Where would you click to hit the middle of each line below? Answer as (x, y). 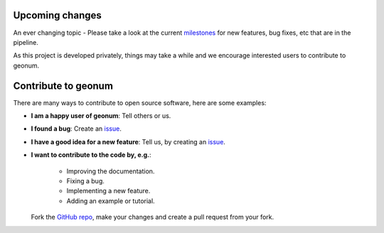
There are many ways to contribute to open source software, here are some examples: (140, 102)
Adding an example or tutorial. (111, 201)
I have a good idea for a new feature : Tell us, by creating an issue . (128, 141)
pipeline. (26, 42)
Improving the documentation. (111, 171)
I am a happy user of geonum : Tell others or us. (101, 115)
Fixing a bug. (85, 180)
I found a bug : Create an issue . (76, 129)
